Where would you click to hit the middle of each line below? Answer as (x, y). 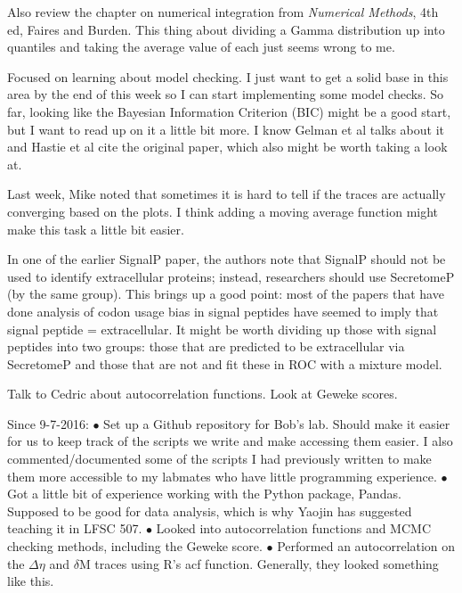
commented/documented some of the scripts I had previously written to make (219, 459)
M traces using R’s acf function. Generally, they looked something (259, 563)
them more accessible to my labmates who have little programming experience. (222, 476)
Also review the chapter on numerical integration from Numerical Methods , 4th (223, 12)
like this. (31, 581)
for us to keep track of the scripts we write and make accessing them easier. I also (230, 441)
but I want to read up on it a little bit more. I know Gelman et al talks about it (226, 129)
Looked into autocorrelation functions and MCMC (294, 528)
